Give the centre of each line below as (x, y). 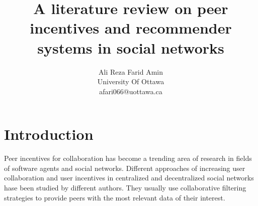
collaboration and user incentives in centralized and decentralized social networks (129, 178)
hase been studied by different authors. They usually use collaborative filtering (125, 187)
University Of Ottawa (131, 81)
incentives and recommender (131, 28)
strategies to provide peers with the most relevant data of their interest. (115, 197)
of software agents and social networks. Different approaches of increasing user (125, 168)
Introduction (49, 134)
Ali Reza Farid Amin (131, 71)
